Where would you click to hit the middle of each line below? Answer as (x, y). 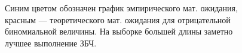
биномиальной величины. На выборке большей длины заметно (119, 31)
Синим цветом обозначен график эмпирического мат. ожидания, (121, 8)
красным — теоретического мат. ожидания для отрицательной (118, 19)
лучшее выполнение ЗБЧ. (51, 43)
